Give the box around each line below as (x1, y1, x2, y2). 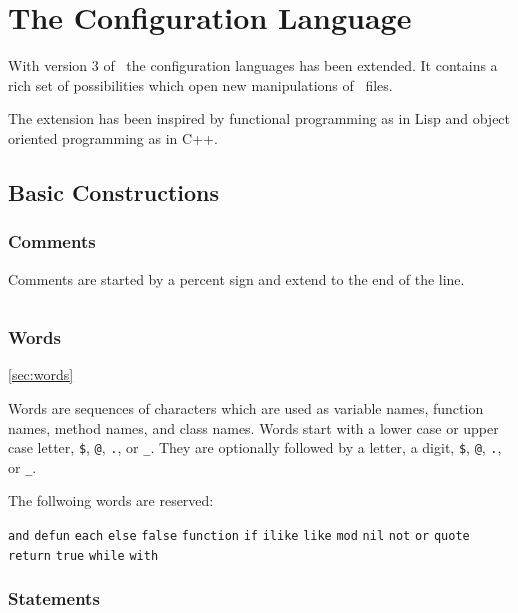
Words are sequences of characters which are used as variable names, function (8, 397, 484, 418)
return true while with (8, 548, 159, 563)
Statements (8, 586, 100, 611)
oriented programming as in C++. (8, 127, 218, 148)
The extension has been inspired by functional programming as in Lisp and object (8, 108, 511, 129)
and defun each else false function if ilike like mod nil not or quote (8, 529, 470, 543)
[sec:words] (8, 364, 74, 385)
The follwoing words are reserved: (8, 490, 214, 511)
